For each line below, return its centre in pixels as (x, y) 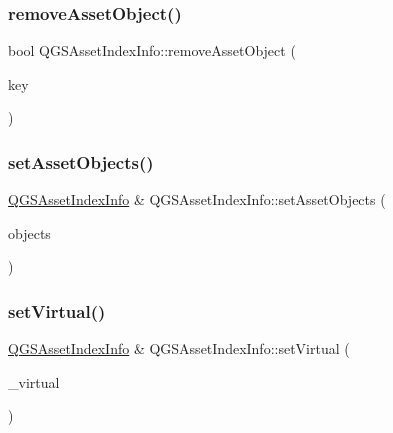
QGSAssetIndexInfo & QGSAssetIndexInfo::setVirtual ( (179, 348)
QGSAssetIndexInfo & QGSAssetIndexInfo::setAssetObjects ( (197, 199)
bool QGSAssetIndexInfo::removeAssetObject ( (152, 50)
